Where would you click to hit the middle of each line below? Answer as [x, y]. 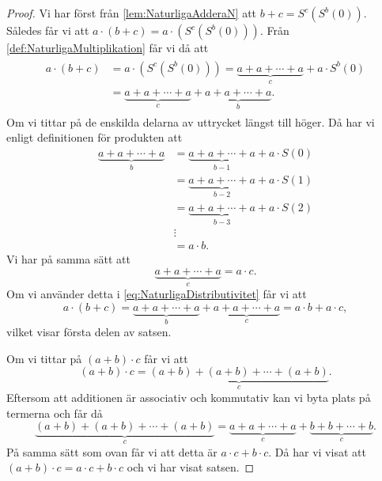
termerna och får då [55, 413]
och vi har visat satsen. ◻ [191, 467]
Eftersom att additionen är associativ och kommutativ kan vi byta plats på [189, 397]
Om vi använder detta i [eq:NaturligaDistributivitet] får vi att [157, 294]
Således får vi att [48, 30]
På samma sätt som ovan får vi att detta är [112, 451]
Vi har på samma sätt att [68, 259]
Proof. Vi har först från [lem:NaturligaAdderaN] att [132, 13]
